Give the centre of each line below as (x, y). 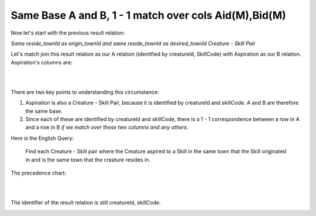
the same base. (44, 111)
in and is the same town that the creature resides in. (88, 160)
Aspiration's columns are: (42, 62)
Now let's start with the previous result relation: (68, 33)
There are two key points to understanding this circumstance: (85, 92)
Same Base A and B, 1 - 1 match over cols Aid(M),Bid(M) (148, 15)
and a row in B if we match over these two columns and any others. (107, 127)
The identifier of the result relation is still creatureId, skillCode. (86, 203)
